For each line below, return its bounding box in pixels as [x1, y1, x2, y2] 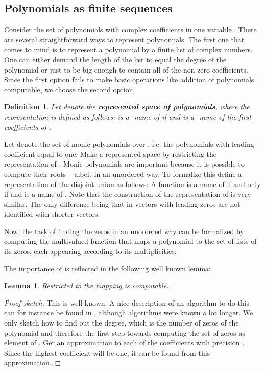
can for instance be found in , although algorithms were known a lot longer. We [4, 307, 253, 318]
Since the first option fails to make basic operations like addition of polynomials [4, 74, 254, 85]
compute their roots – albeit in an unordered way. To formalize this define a [4, 168, 242, 179]
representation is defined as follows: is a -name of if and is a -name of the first [4, 111, 251, 122]
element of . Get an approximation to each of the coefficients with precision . [4, 337, 245, 348]
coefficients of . [4, 121, 52, 132]
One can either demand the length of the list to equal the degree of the [4, 54, 227, 64]
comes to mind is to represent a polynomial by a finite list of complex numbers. [4, 44, 253, 55]
